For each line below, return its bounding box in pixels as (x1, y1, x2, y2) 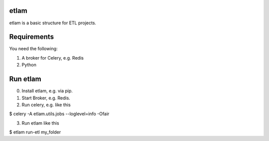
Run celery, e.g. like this (21, 102, 71, 108)
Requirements (9, 33, 54, 41)
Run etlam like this (21, 120, 59, 126)
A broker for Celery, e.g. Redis (21, 55, 84, 61)
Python (21, 62, 37, 68)
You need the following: (9, 46, 58, 52)
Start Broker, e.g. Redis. (21, 95, 71, 101)
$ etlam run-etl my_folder (9, 129, 61, 135)
